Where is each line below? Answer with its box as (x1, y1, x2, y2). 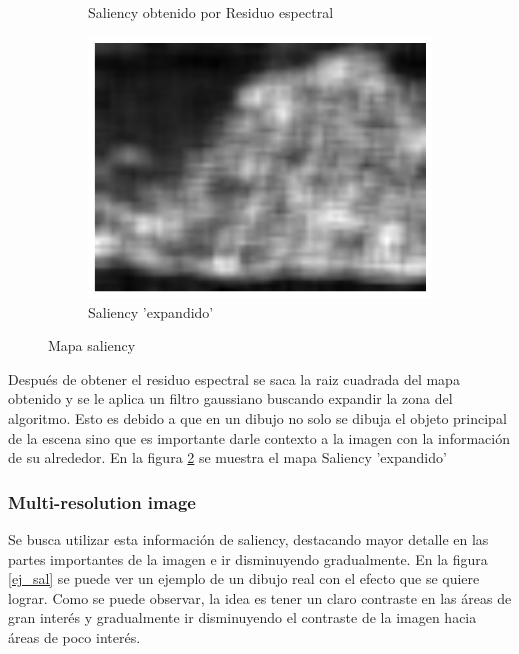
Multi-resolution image (8, 489, 196, 514)
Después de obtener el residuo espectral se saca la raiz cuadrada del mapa (8, 368, 460, 389)
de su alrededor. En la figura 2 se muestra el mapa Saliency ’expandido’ (8, 447, 447, 468)
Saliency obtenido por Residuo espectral (88, 2, 334, 22)
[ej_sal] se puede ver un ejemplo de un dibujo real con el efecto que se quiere (8, 568, 480, 589)
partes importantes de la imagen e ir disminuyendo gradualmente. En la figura (8, 548, 488, 569)
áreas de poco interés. (8, 626, 141, 647)
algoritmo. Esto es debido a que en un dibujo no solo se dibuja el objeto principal (8, 407, 507, 428)
